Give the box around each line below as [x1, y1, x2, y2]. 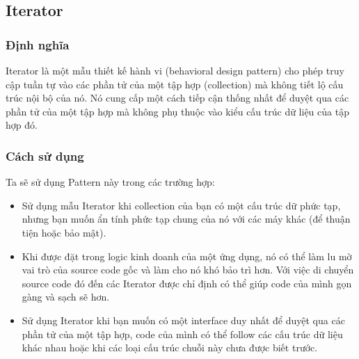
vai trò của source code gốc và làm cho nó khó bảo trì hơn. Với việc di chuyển [22, 262, 354, 277]
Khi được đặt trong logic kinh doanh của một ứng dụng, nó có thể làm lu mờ [22, 248, 352, 263]
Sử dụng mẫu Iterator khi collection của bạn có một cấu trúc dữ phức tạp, [22, 198, 341, 212]
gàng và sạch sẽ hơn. [22, 289, 110, 304]
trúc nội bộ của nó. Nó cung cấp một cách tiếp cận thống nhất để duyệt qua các [6, 90, 349, 105]
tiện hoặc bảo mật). [22, 225, 106, 239]
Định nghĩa [6, 35, 70, 53]
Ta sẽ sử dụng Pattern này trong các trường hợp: [6, 175, 215, 189]
